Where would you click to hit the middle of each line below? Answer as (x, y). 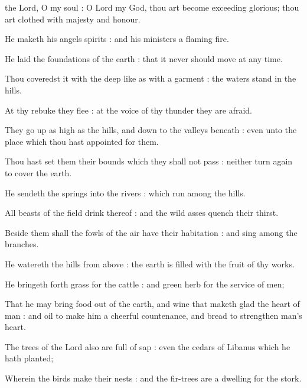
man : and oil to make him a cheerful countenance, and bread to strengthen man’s (153, 315)
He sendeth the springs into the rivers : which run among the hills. (125, 193)
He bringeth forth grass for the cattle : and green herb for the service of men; (145, 284)
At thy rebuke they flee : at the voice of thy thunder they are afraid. (128, 110)
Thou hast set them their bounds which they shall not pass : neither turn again (149, 161)
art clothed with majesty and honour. (73, 19)
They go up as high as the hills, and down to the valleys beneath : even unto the (151, 130)
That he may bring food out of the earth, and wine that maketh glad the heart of (152, 304)
